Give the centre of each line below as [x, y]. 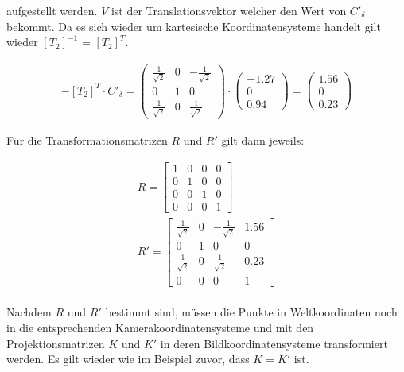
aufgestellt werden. [52, 10]
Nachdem [29, 312]
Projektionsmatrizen [56, 343]
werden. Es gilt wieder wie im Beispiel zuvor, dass [128, 359]
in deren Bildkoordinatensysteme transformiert [274, 343]
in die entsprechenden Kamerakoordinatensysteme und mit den [160, 327]
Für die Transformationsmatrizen [87, 140]
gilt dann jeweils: [263, 140]
